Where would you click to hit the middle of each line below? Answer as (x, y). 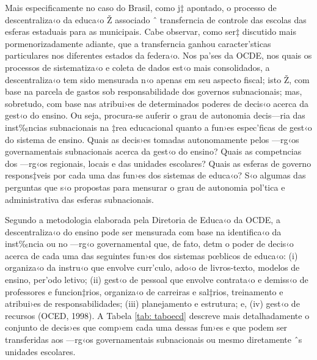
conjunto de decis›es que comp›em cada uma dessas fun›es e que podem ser (146, 327)
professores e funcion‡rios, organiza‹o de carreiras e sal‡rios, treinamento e (144, 291)
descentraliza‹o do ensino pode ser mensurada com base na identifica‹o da (143, 231)
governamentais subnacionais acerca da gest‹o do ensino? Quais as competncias (153, 151)
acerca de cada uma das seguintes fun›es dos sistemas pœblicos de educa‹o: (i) (151, 255)
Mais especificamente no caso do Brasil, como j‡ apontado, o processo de (141, 7)
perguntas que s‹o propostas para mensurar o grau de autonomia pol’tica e (145, 187)
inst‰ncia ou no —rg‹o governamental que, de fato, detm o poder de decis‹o (149, 244)
